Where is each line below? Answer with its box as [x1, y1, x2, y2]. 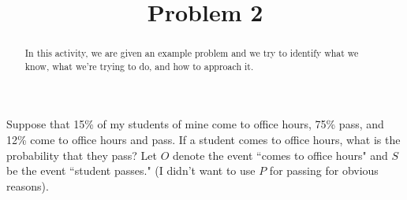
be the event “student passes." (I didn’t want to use [6, 162, 256, 179]
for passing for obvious [269, 162, 379, 179]
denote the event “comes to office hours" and [172, 146, 388, 163]
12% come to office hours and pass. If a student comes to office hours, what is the [6, 131, 401, 148]
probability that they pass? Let [6, 146, 157, 163]
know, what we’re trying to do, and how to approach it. [24, 59, 254, 72]
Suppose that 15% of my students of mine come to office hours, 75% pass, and [6, 116, 384, 132]
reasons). [6, 177, 49, 194]
